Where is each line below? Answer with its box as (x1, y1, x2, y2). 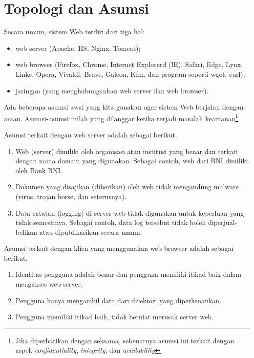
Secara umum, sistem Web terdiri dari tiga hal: (4, 26, 145, 37)
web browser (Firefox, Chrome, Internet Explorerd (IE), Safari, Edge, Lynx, (15, 59, 243, 69)
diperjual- (208, 217, 237, 227)
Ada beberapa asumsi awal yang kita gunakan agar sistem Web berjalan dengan (4, 102, 244, 112)
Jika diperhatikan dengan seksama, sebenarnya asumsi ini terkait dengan (15, 335, 234, 345)
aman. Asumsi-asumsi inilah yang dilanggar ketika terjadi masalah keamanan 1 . (4, 112, 240, 123)
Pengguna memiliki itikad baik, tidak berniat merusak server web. (15, 312, 213, 322)
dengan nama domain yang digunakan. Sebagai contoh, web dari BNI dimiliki (15, 156, 248, 166)
